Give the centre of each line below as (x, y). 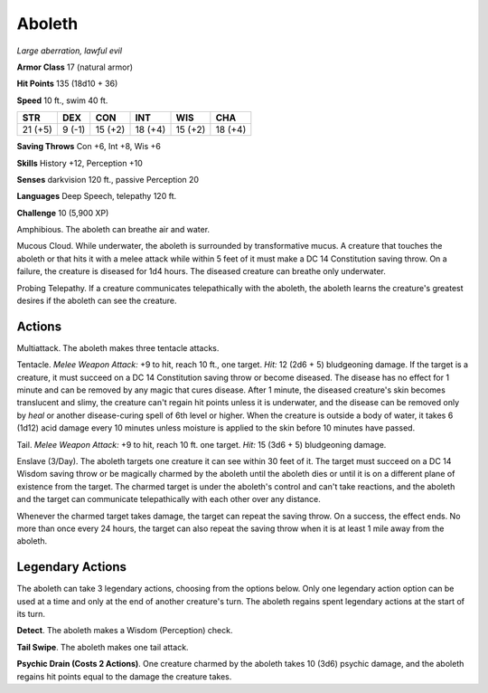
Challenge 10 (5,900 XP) (63, 213)
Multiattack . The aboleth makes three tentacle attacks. (118, 347)
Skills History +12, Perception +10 (80, 163)
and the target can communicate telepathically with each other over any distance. (169, 499)
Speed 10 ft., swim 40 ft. (62, 100)
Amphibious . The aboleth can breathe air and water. (113, 230)
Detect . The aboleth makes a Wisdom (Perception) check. (125, 631)
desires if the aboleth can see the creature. (97, 301)
